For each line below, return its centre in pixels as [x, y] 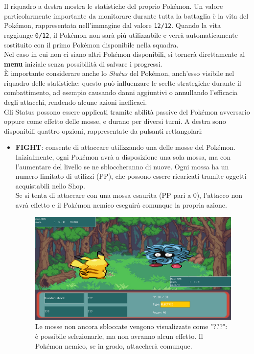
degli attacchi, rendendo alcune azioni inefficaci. [76, 102]
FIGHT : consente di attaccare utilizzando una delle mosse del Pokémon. [125, 147]
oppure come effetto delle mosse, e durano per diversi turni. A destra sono [115, 121]
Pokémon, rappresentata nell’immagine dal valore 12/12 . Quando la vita [112, 25]
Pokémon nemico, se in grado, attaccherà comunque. [114, 345]
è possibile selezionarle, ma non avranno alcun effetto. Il [119, 336]
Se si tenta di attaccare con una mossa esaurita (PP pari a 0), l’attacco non [129, 195]
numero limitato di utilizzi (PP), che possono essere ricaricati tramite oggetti [131, 176]
